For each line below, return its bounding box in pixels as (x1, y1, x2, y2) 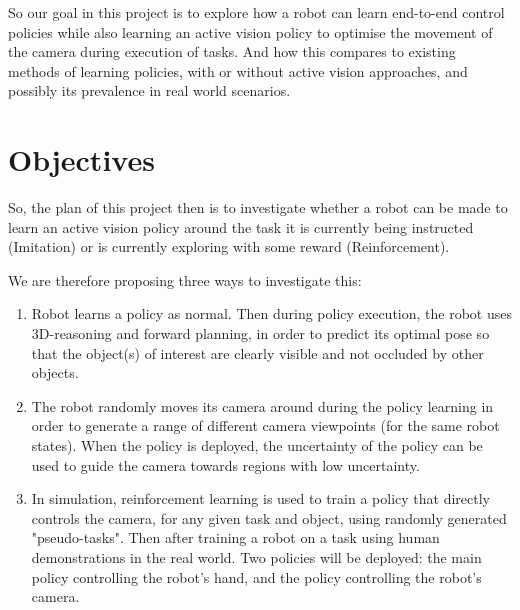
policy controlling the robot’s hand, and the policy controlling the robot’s (31, 566, 482, 587)
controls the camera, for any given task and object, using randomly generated (31, 507, 507, 528)
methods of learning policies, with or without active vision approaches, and (8, 60, 468, 81)
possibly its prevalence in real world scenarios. (8, 80, 291, 101)
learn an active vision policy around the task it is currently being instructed (8, 216, 474, 237)
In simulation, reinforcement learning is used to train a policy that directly (31, 488, 490, 509)
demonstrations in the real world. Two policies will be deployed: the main (31, 547, 482, 567)
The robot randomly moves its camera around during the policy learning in (31, 395, 494, 416)
